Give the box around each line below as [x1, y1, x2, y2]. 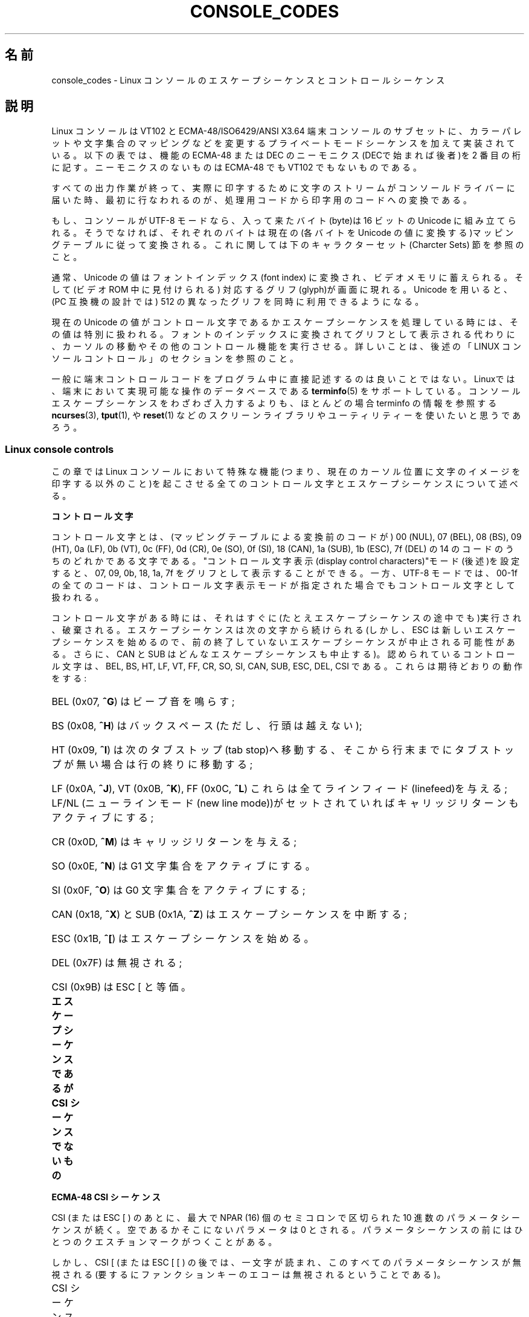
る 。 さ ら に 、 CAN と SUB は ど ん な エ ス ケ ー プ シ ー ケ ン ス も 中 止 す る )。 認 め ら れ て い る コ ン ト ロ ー [51, 649, 515, 660]
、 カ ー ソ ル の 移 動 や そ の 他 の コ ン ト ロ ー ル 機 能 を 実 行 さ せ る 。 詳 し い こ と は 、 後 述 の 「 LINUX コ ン [51, 341, 522, 352]
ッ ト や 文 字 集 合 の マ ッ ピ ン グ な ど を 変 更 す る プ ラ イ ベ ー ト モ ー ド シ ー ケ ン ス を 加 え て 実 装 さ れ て [51, 138, 515, 149]
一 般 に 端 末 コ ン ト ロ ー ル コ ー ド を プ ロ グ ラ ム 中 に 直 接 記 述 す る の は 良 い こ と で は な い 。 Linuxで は [51, 374, 515, 385]
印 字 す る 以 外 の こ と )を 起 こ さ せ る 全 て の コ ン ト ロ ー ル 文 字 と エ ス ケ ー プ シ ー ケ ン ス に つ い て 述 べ [51, 478, 518, 489]
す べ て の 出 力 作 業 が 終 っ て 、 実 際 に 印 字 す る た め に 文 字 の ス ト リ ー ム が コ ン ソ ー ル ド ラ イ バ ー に [51, 183, 515, 193]
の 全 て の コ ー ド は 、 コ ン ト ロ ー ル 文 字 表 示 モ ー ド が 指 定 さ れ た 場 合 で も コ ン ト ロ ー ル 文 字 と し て [51, 580, 515, 591]
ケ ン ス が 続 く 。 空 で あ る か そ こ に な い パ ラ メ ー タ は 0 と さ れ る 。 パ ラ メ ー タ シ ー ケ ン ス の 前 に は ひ [51, 1224, 523, 1235]
